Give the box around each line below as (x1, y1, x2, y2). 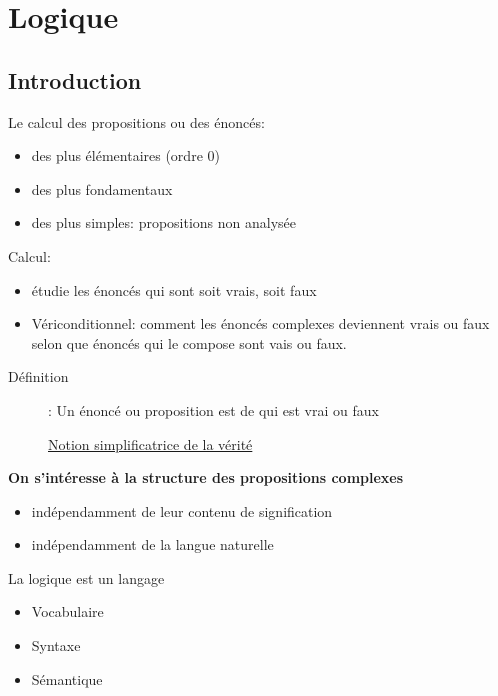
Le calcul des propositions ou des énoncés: (8, 111, 265, 132)
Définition (8, 366, 69, 387)
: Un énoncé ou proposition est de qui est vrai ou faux (48, 399, 379, 420)
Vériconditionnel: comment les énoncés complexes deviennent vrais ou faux (31, 313, 490, 334)
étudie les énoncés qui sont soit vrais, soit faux (31, 279, 317, 300)
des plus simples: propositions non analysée (31, 212, 297, 233)
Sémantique (31, 668, 103, 689)
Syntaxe (31, 635, 81, 656)
